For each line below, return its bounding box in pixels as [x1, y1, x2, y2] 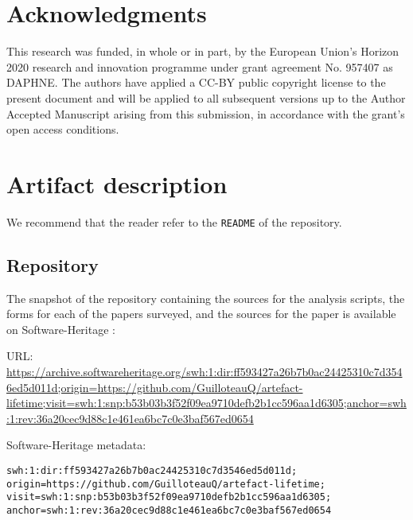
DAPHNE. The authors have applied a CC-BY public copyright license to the [6, 74, 386, 91]
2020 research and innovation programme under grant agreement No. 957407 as [6, 58, 393, 75]
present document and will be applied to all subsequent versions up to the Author [6, 89, 406, 106]
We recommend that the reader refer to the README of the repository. [6, 213, 342, 230]
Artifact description [6, 167, 228, 200]
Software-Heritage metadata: [6, 437, 146, 453]
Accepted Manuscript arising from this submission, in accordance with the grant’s [6, 105, 405, 122]
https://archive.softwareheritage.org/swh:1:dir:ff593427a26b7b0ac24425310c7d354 [6, 363, 403, 380]
